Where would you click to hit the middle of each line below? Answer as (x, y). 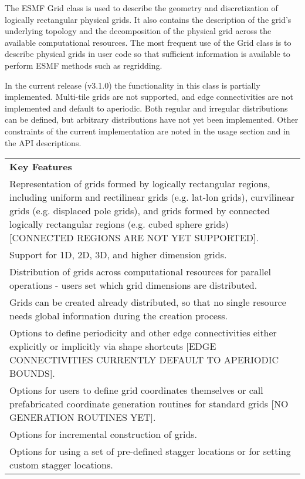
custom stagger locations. (61, 465)
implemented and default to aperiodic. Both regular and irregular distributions (146, 108)
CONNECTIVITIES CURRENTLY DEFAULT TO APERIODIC (144, 360)
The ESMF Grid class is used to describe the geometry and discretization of (141, 8)
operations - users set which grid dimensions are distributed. (133, 285)
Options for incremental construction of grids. (104, 434)
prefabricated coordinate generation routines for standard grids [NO (149, 404)
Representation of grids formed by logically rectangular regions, (140, 184)
